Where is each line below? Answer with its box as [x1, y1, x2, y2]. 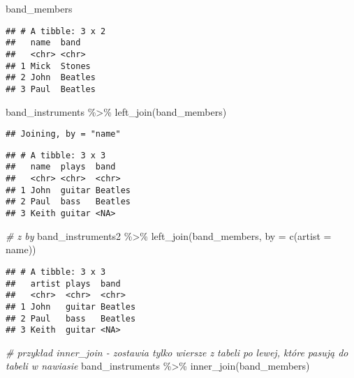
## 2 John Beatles [6, 73, 96, 83]
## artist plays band [6, 278, 121, 289]
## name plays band [6, 162, 116, 172]
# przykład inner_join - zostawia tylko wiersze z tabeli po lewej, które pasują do [6, 345, 348, 359]
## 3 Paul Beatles [6, 84, 96, 94]
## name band [6, 38, 81, 48]
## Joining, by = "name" [6, 129, 121, 139]
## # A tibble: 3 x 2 [6, 26, 106, 36]
